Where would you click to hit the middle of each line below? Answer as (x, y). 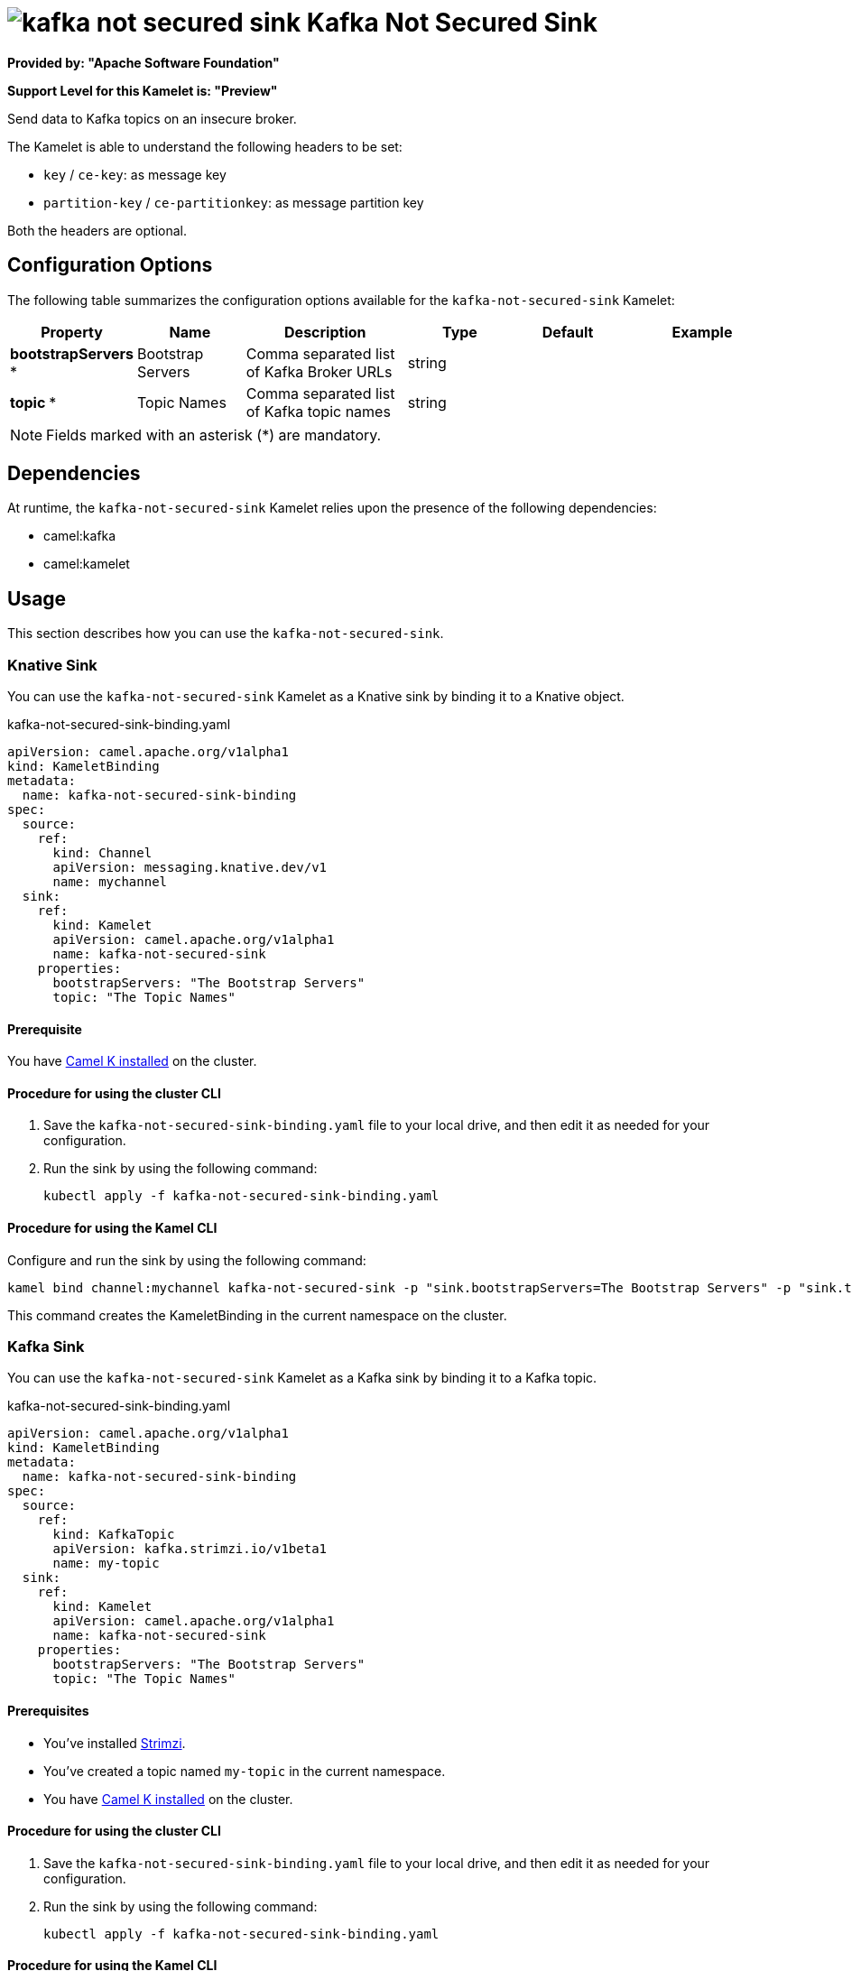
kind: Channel (102, 853)
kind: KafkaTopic (114, 1535)
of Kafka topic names (318, 411)
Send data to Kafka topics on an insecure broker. (152, 118)
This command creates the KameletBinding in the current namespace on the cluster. (257, 1315)
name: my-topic (106, 1564)
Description (325, 332)
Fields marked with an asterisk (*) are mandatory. (214, 435)
